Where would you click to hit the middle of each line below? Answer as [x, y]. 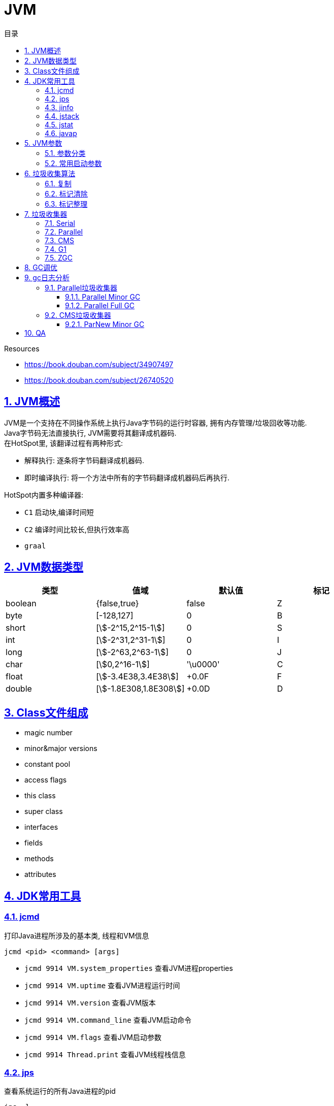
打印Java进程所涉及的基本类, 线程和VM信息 [77, 935]
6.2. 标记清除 [66, 193]
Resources [22, 348]
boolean [21, 604]
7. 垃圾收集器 [46, 214]
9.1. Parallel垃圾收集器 [81, 287]
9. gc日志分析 [47, 277]
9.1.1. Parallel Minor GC [103, 297]
